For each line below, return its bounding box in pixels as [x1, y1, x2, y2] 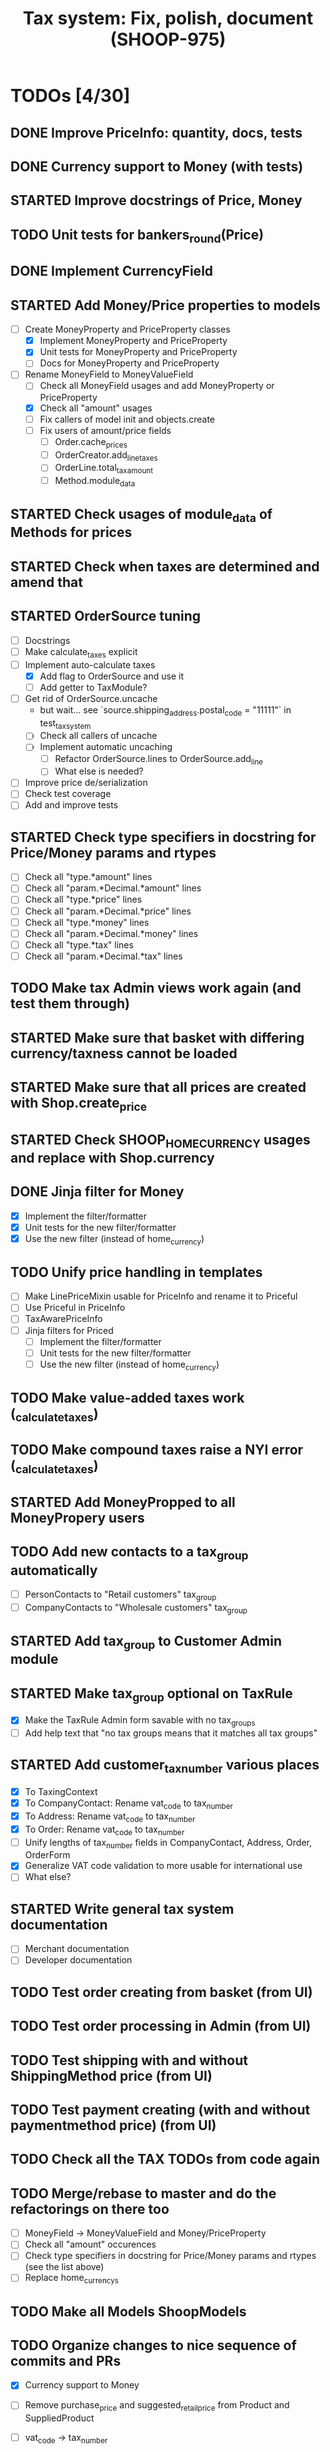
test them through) [10, 995, 130, 1012]
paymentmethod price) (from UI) [10, 2117, 217, 2134]
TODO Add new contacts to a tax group [10, 1543, 249, 1563]
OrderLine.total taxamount [54, 462, 153, 476]
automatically [10, 1562, 98, 1579]
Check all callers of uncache [39, 730, 158, 742]
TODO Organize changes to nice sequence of [10, 2337, 297, 2354]
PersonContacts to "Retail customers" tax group [24, 1588, 217, 1602]
